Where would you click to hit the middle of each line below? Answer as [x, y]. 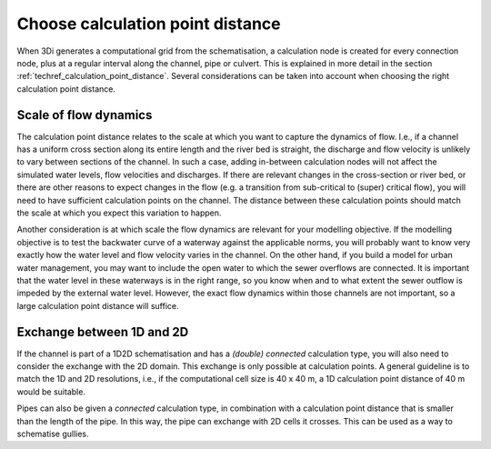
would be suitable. [51, 392]
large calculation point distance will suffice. [98, 305]
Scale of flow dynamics [85, 115]
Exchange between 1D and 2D [103, 332]
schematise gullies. [53, 434]
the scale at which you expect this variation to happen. [119, 213]
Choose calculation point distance [149, 24]
